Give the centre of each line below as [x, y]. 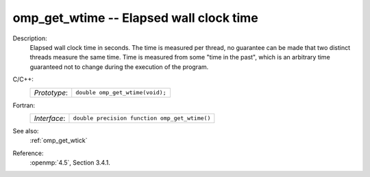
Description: [30, 38]
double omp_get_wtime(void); [121, 92]
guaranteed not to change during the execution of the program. [119, 67]
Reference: [28, 153]
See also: [26, 131]
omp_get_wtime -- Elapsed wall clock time [135, 18]
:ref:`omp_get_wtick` [59, 141]
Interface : [50, 118]
